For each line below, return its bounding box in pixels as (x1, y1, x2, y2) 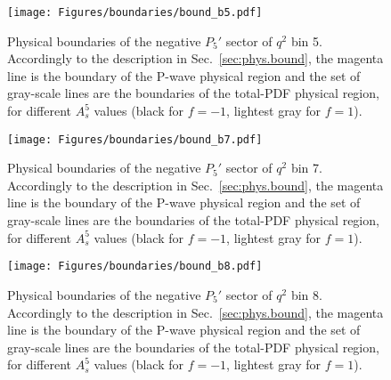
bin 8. (290, 285, 322, 303)
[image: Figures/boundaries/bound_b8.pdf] (7, 260, 263, 273)
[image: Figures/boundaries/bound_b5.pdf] (7, 6, 263, 19)
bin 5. (290, 31, 322, 50)
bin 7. (290, 158, 322, 177)
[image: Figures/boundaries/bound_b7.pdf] (7, 133, 263, 146)
